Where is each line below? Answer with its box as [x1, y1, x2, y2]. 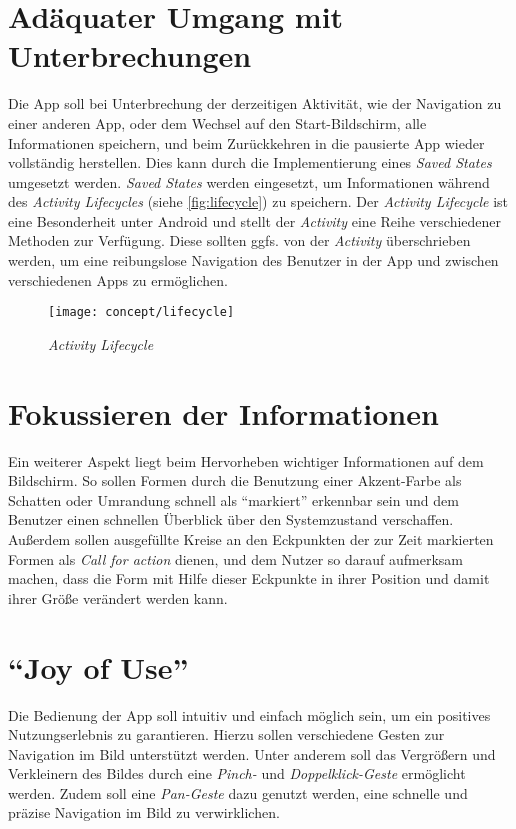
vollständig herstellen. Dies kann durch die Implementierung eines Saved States [8, 152, 492, 173]
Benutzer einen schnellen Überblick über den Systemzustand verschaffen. [8, 509, 454, 530]
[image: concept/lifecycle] [48, 305, 235, 320]
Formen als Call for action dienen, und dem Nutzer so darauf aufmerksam [8, 548, 463, 569]
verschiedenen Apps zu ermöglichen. [8, 269, 228, 290]
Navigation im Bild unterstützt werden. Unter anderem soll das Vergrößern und [8, 743, 496, 764]
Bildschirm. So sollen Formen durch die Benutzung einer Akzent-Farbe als [8, 470, 462, 491]
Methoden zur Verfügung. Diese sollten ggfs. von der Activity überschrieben [8, 230, 471, 251]
